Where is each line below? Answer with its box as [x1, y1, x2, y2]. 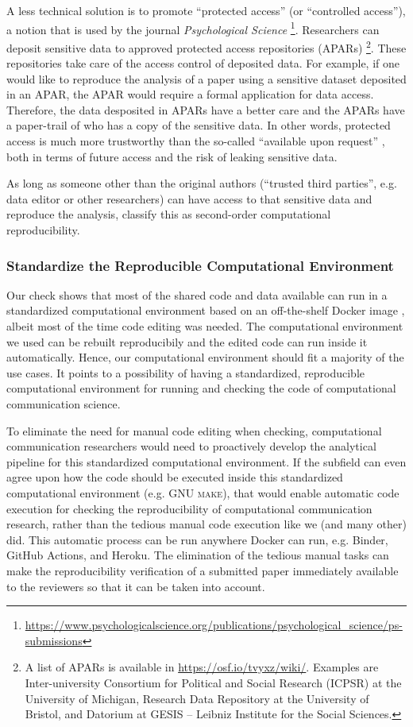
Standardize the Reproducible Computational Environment [6, 255, 394, 275]
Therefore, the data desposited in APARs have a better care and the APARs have [6, 101, 405, 118]
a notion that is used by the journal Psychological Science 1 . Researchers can [6, 18, 380, 37]
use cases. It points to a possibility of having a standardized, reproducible [6, 364, 365, 381]
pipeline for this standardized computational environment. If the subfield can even [6, 453, 407, 470]
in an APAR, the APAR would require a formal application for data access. [6, 86, 374, 102]
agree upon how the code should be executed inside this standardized [6, 469, 343, 485]
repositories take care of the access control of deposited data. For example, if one [6, 55, 400, 72]
